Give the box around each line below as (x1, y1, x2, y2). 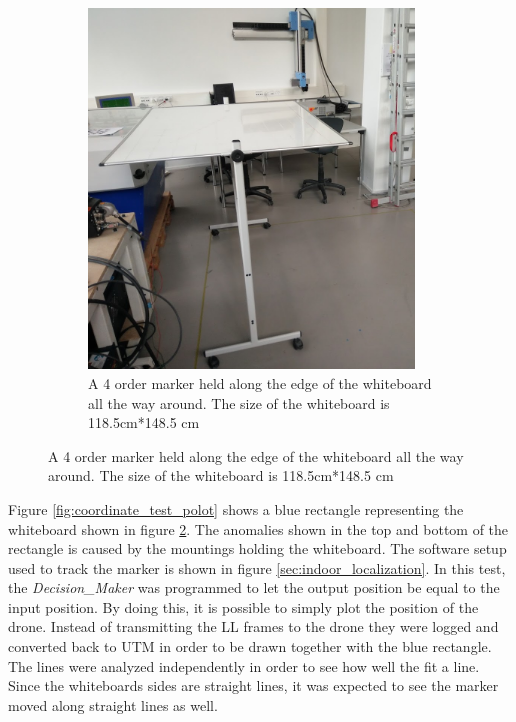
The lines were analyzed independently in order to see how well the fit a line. (8, 655, 480, 676)
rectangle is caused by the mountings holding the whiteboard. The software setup (8, 538, 507, 559)
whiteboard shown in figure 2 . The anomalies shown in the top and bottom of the (8, 518, 509, 539)
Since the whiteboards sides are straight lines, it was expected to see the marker (8, 675, 499, 696)
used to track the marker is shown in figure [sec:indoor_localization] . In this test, (8, 557, 506, 578)
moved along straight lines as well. (8, 694, 218, 715)
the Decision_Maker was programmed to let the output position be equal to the (8, 577, 500, 598)
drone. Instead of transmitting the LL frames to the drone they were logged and (8, 616, 499, 637)
